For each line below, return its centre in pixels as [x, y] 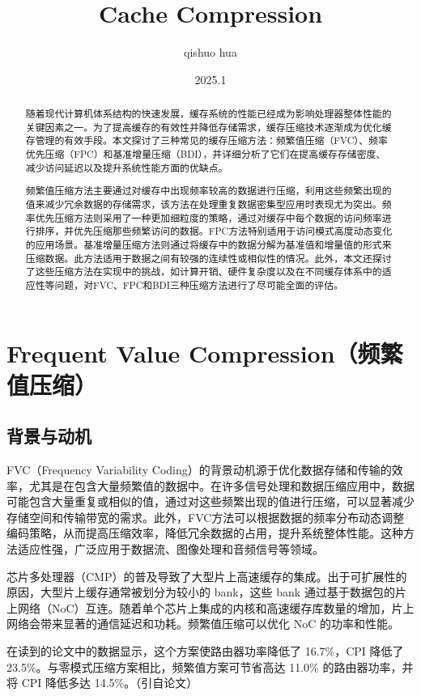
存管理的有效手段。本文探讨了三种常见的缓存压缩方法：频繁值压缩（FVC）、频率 [206, 140]
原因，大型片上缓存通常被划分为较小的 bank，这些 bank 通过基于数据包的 [201, 592]
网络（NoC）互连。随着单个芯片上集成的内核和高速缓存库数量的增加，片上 [216, 607]
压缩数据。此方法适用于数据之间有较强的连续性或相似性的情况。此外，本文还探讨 [208, 258]
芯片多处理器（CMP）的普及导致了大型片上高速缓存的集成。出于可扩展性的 [207, 576]
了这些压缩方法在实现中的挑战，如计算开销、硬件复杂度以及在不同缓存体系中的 [204, 272]
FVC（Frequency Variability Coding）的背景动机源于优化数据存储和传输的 [199, 470]
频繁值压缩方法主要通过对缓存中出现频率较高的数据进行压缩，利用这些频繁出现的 [208, 191]
